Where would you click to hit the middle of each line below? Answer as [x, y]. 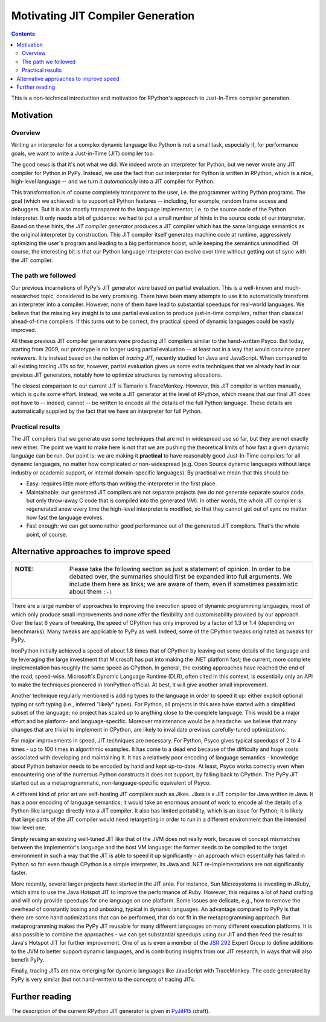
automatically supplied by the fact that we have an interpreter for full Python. [107, 411]
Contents [23, 34]
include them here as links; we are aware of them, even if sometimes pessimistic [184, 584]
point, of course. [47, 534]
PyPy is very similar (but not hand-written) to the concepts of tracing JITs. [103, 979]
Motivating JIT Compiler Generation [103, 16]
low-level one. [29, 828]
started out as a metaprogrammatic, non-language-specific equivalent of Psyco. [111, 783]
